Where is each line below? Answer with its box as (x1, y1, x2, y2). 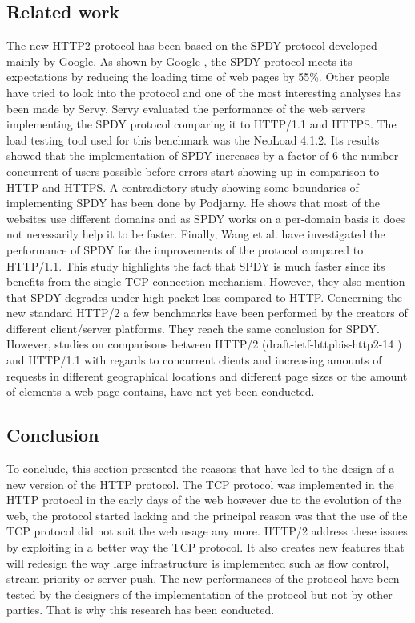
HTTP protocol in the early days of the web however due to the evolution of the (6, 491, 401, 508)
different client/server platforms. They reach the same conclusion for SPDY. (6, 320, 381, 336)
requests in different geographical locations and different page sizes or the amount (6, 367, 408, 384)
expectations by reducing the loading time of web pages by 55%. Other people (6, 68, 390, 85)
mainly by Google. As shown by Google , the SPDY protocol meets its (6, 52, 353, 69)
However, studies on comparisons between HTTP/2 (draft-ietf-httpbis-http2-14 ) (6, 336, 402, 352)
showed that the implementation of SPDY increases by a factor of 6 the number (6, 147, 399, 164)
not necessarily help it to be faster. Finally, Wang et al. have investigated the (6, 226, 385, 242)
